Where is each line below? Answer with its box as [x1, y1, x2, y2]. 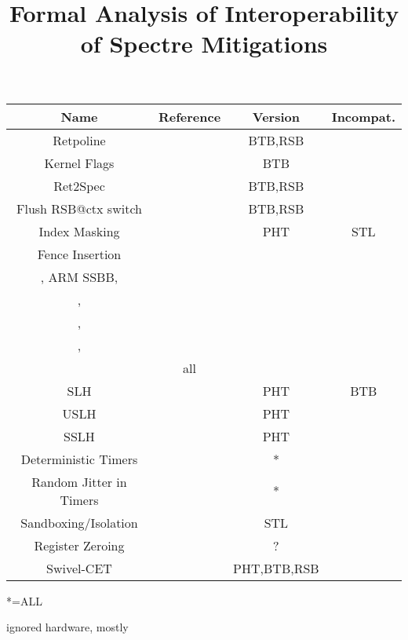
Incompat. [331, 107, 395, 126]
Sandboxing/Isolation [20, 513, 138, 532]
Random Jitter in [31, 472, 127, 491]
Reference [158, 107, 221, 126]
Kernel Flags [44, 153, 115, 172]
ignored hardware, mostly [6, 619, 129, 635]
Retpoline [53, 130, 106, 149]
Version [252, 107, 300, 126]
